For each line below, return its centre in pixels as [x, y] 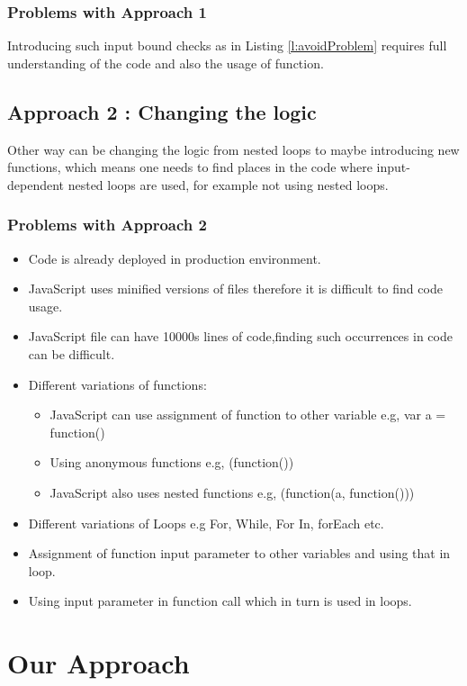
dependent [36, 184]
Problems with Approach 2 [107, 225]
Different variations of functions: [117, 384]
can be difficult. [72, 353]
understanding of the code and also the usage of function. [166, 63]
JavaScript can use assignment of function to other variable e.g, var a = [248, 415]
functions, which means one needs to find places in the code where [190, 167]
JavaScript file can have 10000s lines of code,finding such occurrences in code [240, 336]
